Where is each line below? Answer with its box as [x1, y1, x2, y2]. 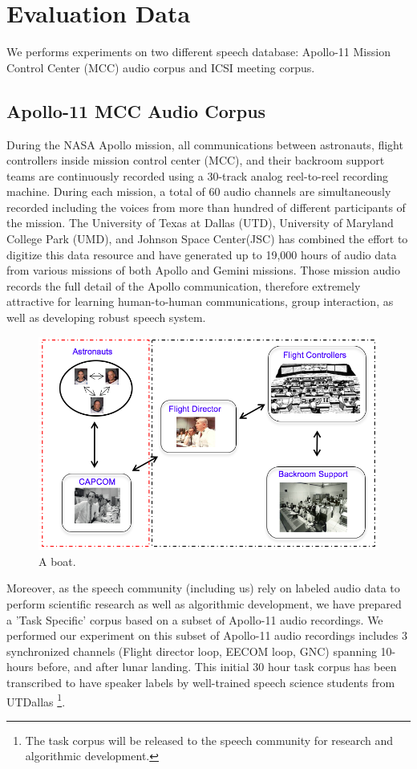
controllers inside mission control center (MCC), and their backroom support [6, 152, 385, 169]
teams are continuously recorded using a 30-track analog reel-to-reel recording [6, 167, 389, 184]
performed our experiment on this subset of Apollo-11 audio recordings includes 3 [6, 627, 407, 644]
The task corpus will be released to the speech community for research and [25, 731, 394, 748]
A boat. [38, 552, 76, 569]
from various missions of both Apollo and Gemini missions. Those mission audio [6, 262, 400, 279]
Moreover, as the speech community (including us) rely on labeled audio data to [6, 580, 400, 596]
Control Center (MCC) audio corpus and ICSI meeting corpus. [6, 59, 315, 75]
